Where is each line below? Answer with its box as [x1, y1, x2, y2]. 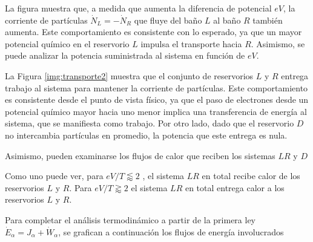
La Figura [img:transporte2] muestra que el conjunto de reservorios [5, 69, 254, 82]
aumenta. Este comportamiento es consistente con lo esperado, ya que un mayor [5, 25, 302, 38]
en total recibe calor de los [202, 169, 300, 182]
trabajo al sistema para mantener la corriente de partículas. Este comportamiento [5, 81, 308, 94]
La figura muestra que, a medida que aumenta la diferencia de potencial [5, 2, 272, 14]
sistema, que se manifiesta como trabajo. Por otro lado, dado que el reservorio [5, 117, 294, 129]
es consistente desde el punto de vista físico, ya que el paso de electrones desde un [5, 93, 309, 106]
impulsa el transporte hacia [140, 37, 242, 50]
